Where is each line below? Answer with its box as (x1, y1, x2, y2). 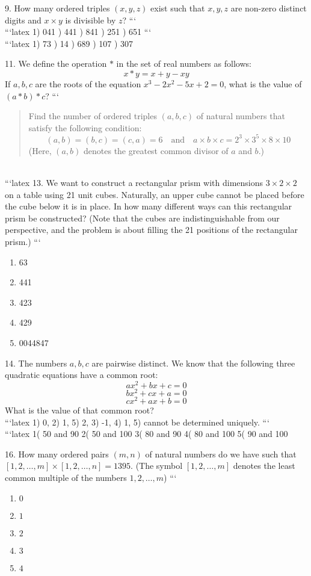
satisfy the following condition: (28, 121, 142, 134)
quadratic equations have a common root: (5, 368, 158, 381)
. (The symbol (131, 459, 183, 472)
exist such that (150, 2, 205, 14)
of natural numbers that (196, 110, 285, 122)
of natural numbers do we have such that (145, 447, 297, 460)
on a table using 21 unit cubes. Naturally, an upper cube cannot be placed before (5, 188, 304, 200)
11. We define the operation (5, 57, 107, 70)
